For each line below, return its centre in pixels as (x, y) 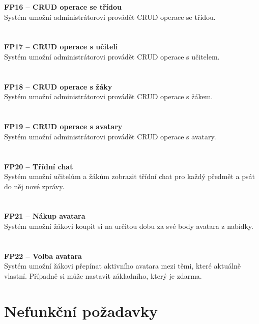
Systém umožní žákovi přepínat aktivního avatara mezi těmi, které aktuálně (122, 266)
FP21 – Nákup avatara (45, 216)
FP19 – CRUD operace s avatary (63, 126)
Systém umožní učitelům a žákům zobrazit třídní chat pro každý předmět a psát (130, 176)
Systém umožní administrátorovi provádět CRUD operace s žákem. (109, 96)
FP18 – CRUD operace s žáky (58, 86)
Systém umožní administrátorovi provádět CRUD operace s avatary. (110, 136)
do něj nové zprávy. (34, 186)
